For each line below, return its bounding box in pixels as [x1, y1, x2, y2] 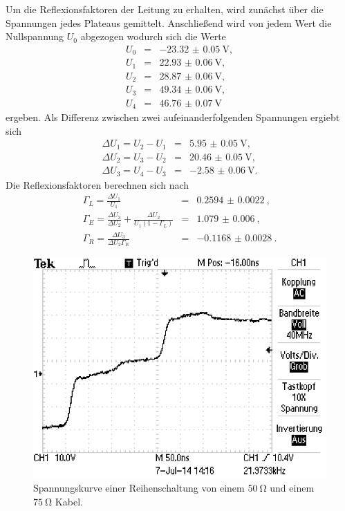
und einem [270, 481, 315, 495]
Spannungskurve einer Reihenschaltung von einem [33, 481, 245, 495]
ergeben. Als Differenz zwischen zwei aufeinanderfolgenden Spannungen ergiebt [6, 110, 340, 124]
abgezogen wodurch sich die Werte [80, 29, 226, 44]
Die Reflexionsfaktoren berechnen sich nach [6, 177, 189, 192]
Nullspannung [6, 29, 64, 44]
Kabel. [55, 494, 83, 508]
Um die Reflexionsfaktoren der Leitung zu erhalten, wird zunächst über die [6, 2, 324, 16]
